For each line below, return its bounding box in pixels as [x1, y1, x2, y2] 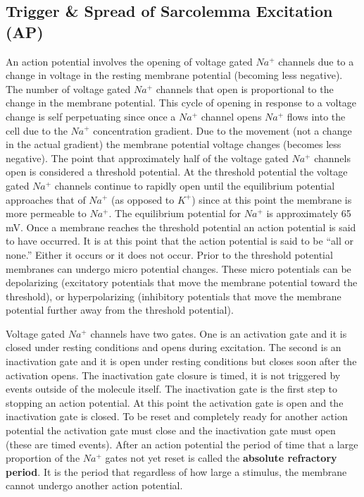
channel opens [201, 109, 262, 123]
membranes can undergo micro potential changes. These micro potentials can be [6, 261, 351, 276]
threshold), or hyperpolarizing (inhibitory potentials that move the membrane [6, 288, 341, 303]
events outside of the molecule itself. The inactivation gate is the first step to [6, 381, 338, 396]
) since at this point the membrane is [192, 192, 352, 207]
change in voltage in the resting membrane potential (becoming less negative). [6, 68, 343, 82]
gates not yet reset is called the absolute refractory [105, 450, 337, 465]
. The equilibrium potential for [108, 206, 241, 221]
